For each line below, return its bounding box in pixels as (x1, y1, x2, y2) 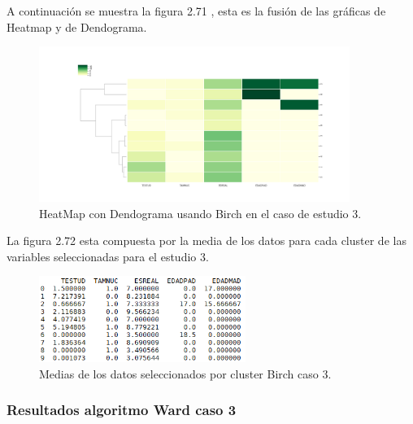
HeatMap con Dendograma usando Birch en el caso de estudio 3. (39, 204, 362, 221)
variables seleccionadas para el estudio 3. (7, 247, 209, 264)
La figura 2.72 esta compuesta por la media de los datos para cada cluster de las (7, 232, 406, 249)
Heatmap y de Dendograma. (7, 18, 147, 35)
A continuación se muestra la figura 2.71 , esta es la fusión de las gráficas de (7, 2, 386, 19)
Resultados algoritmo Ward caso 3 (7, 400, 237, 420)
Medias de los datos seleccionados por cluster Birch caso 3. (39, 365, 332, 382)
